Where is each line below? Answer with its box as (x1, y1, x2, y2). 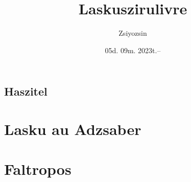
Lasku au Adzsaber (4, 118, 141, 139)
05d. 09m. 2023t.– (105, 44, 161, 55)
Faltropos (4, 158, 71, 179)
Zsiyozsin (118, 28, 147, 38)
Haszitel (4, 83, 47, 99)
